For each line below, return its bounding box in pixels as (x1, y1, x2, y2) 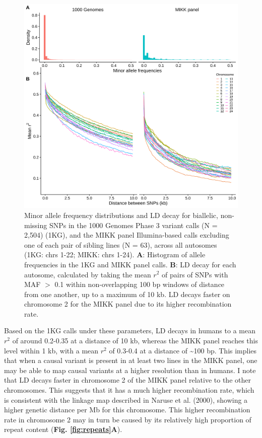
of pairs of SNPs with (162, 269, 228, 279)
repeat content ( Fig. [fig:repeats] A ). (4, 424, 122, 434)
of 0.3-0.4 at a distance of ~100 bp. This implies (109, 345, 257, 355)
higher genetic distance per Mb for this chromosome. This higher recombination (4, 404, 250, 415)
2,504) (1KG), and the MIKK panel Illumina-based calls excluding (24, 230, 229, 240)
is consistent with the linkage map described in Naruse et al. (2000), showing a (4, 394, 248, 405)
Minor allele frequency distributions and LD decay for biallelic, (24, 209, 218, 220)
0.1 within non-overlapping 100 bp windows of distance (54, 279, 225, 289)
